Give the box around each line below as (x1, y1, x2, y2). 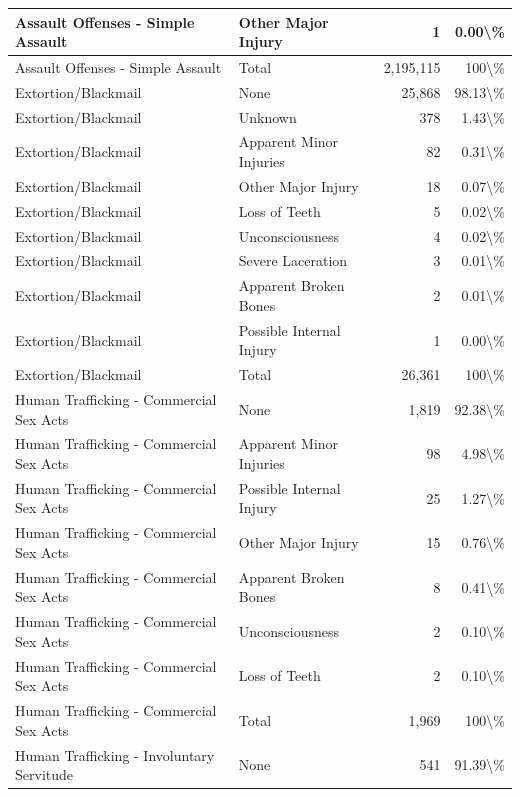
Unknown (238, 106, 297, 127)
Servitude (15, 764, 74, 785)
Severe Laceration (238, 250, 348, 271)
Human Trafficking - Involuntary (15, 744, 215, 765)
